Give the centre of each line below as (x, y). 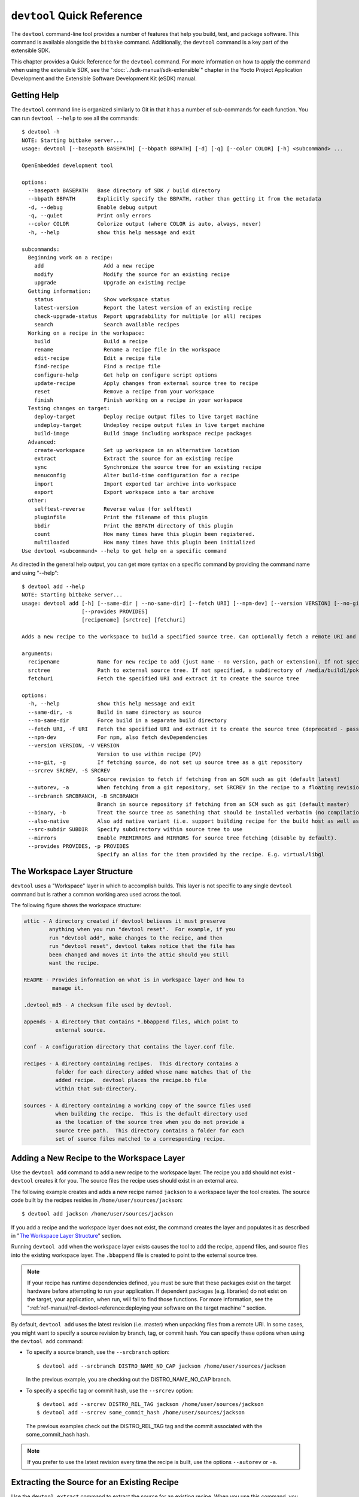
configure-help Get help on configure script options (126, 375)
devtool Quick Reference (77, 16)
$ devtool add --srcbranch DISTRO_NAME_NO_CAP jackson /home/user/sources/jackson (161, 1366)
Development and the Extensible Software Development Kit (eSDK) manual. (104, 78)
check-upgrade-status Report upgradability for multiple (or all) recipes (147, 316)
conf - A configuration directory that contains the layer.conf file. (130, 1047)
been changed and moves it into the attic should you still (139, 954)
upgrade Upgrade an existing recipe (110, 283)
